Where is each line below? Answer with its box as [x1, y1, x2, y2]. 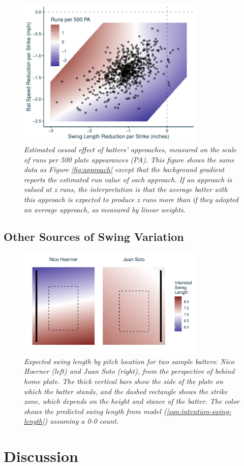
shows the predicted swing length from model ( [24, 405, 167, 416]
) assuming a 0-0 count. [44, 416, 119, 426]
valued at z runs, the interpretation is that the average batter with [24, 184, 228, 195]
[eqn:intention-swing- [166, 405, 231, 416]
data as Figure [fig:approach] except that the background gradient [24, 164, 225, 175]
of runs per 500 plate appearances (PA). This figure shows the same [24, 154, 234, 165]
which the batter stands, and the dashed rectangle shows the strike [24, 386, 228, 396]
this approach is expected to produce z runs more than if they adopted [24, 194, 238, 204]
